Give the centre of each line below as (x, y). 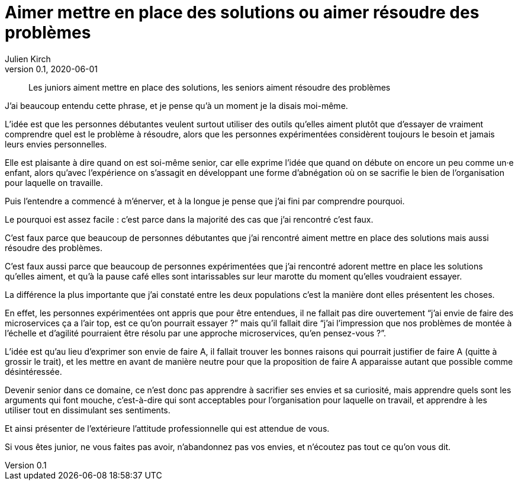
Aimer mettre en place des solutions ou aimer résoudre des (242, 12)
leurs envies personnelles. (56, 144)
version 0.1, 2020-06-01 (52, 69)
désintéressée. (33, 371)
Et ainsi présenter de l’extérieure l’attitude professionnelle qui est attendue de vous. (167, 428)
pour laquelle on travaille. (54, 182)
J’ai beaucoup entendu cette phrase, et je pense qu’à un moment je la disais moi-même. (176, 105)
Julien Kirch (28, 59)
